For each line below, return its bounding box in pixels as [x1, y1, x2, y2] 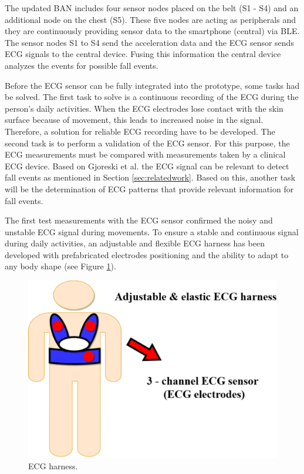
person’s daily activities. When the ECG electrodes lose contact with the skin [5, 102, 283, 114]
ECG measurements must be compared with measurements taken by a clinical [5, 148, 286, 161]
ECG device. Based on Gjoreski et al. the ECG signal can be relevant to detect [5, 159, 289, 172]
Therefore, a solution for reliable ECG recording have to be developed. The [5, 125, 275, 137]
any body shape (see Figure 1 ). [5, 260, 116, 272]
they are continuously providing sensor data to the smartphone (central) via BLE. [5, 25, 300, 37]
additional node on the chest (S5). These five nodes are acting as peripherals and [5, 13, 296, 25]
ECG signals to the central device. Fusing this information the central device [5, 48, 281, 60]
